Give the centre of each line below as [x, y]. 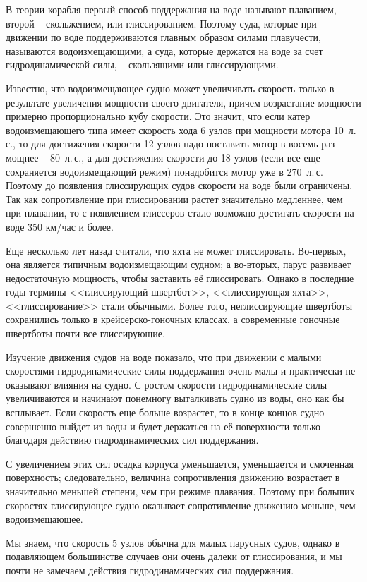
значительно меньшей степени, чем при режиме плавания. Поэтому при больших [180, 491]
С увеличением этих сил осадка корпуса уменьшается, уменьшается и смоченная [180, 463]
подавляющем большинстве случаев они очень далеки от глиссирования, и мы [174, 556]
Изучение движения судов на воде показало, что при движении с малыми [164, 357]
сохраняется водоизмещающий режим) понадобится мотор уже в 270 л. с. [164, 171]
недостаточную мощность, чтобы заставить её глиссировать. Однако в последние [180, 278]
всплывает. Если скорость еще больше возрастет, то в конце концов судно [165, 412]
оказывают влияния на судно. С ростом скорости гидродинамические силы [167, 384]
